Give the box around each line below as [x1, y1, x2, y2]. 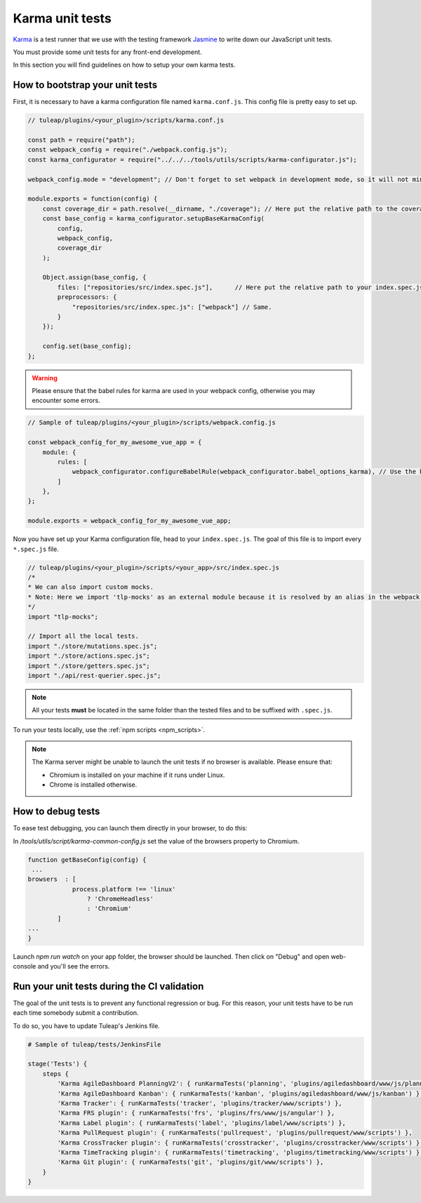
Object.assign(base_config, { [42, 274, 147, 281]
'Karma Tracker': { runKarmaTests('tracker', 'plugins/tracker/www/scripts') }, [57, 1099, 343, 1108]
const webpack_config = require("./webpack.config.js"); [27, 146, 228, 154]
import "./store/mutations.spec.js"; [27, 642, 158, 650]
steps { [42, 1070, 69, 1077]
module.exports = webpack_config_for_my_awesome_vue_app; [27, 517, 232, 525]
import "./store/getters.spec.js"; [27, 662, 150, 670]
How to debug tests [13, 806, 100, 818]
